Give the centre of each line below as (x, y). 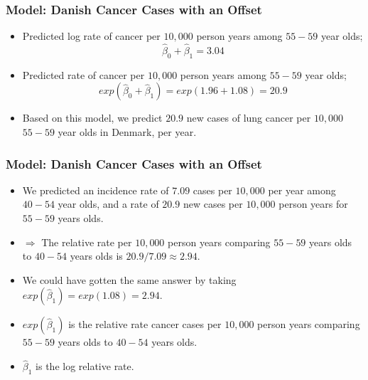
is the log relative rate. (85, 366)
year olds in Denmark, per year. (127, 132)
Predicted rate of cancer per (83, 74)
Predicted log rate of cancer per (91, 36)
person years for (313, 204)
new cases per (213, 204)
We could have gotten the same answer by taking (129, 279)
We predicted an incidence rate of (96, 190)
